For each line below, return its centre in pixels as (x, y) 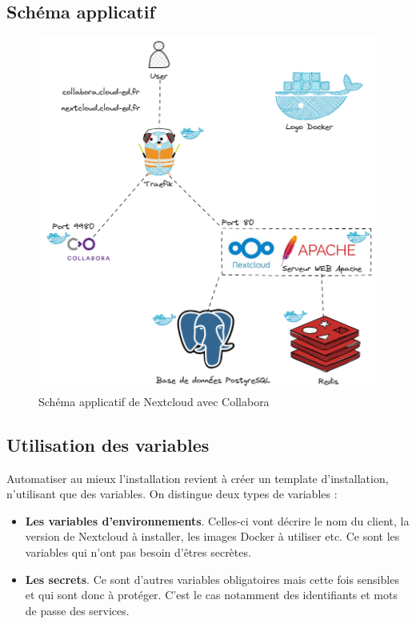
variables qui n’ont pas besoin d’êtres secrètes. (138, 552)
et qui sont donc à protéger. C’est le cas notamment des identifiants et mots (211, 595)
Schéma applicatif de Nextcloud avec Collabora (154, 401)
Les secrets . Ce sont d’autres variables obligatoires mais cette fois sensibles (212, 579)
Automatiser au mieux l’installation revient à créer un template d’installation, (198, 478)
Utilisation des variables (108, 444)
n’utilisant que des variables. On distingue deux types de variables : (172, 494)
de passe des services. (77, 610)
